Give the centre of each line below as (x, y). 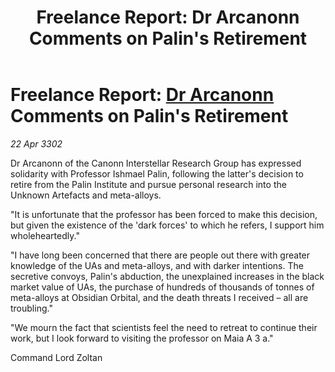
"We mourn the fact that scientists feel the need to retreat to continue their (164, 327)
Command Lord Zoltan (56, 357)
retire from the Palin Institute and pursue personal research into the (148, 184)
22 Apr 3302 (36, 143)
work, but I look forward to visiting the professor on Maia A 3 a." (142, 338)
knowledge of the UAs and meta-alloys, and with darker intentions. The (157, 265)
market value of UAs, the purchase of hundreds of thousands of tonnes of (162, 287)
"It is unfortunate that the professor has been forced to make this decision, (164, 214)
